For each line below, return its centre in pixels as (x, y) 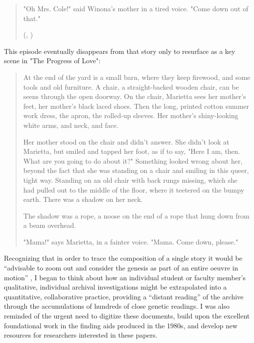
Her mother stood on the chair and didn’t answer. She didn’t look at (126, 141)
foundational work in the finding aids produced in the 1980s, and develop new (121, 325)
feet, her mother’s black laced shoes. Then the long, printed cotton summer (136, 106)
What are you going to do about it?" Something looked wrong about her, (133, 160)
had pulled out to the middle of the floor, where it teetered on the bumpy (134, 189)
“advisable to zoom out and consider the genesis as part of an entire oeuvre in (121, 268)
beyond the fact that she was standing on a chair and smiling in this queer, (136, 170)
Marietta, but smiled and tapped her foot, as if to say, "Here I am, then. (132, 151)
